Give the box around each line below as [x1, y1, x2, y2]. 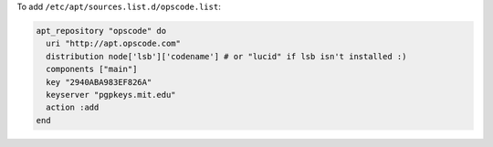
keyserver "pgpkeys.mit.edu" [46, 89, 177, 100]
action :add [46, 102, 100, 113]
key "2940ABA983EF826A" [46, 77, 152, 87]
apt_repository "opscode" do [36, 26, 167, 36]
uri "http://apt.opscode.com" [46, 38, 182, 49]
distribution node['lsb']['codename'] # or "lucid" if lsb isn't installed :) [46, 51, 407, 61]
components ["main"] [46, 64, 138, 75]
